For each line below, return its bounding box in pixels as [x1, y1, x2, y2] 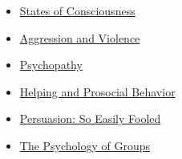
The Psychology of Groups [19, 137, 151, 153]
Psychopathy [19, 56, 83, 73]
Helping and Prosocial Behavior [19, 83, 176, 100]
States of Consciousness [19, 2, 135, 18]
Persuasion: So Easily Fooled [19, 110, 161, 127]
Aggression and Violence [19, 29, 140, 46]
